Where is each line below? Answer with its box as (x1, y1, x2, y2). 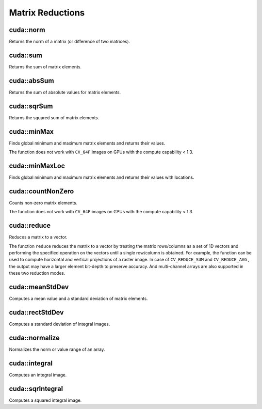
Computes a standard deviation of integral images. (9, 321, 110, 327)
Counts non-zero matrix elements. (9, 200, 78, 205)
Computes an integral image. (9, 372, 67, 378)
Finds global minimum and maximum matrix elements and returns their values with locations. (9, 174, 194, 180)
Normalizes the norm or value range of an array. (9, 346, 105, 352)
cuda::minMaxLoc (9, 161, 65, 170)
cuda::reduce (9, 221, 51, 230)
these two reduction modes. (9, 270, 65, 276)
